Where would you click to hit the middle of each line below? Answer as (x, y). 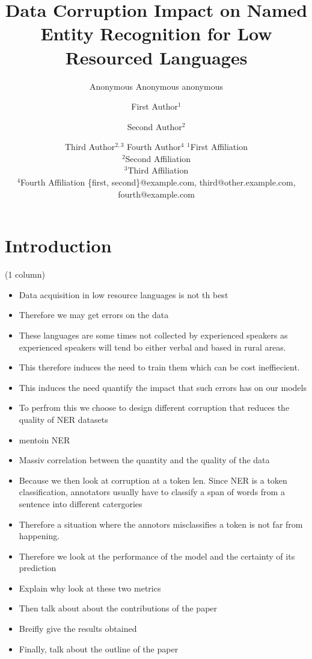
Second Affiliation (158, 158)
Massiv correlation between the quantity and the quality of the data (144, 460)
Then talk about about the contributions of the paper (118, 608)
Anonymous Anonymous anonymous (156, 86)
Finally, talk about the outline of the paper (99, 648)
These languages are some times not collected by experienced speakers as (153, 335)
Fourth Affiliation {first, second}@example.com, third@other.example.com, (158, 182)
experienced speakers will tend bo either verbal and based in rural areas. (152, 347)
